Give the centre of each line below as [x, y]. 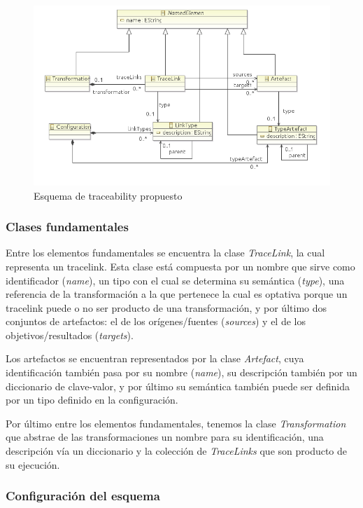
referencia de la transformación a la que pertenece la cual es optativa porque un [177, 294]
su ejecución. [33, 464]
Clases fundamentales [67, 227]
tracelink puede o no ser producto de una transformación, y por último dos [166, 307]
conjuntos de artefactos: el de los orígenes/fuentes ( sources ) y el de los [156, 321]
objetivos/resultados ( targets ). [70, 335]
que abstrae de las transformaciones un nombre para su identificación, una [165, 437]
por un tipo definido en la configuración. [92, 400]
